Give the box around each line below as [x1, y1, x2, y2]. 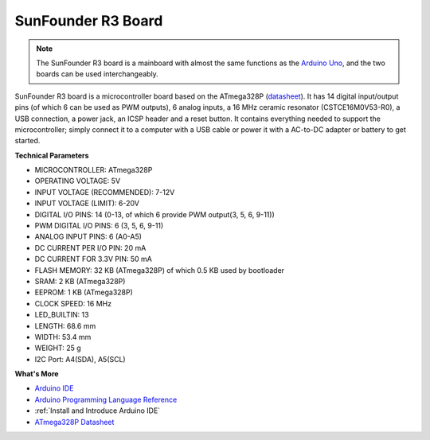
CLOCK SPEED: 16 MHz [34, 298, 111, 308]
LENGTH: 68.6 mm [34, 321, 96, 330]
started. [14, 136, 41, 146]
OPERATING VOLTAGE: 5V [34, 176, 121, 186]
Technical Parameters [14, 150, 89, 160]
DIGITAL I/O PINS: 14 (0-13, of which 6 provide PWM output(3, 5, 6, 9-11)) [34, 209, 275, 219]
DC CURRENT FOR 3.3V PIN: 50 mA [34, 255, 153, 264]
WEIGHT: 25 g [34, 343, 81, 353]
